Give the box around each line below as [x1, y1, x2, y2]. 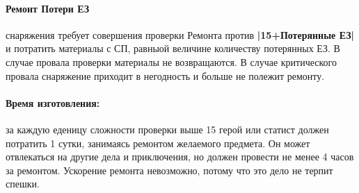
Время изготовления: [6, 95, 100, 110]
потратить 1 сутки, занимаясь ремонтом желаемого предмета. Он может [6, 135, 310, 150]
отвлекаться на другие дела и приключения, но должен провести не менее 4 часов [6, 149, 354, 164]
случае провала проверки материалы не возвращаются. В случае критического [6, 54, 337, 69]
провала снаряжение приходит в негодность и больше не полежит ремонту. [6, 68, 325, 83]
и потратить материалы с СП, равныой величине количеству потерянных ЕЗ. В [6, 41, 340, 56]
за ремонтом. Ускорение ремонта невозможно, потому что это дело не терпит [6, 162, 333, 177]
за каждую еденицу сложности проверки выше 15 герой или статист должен [6, 121, 329, 136]
